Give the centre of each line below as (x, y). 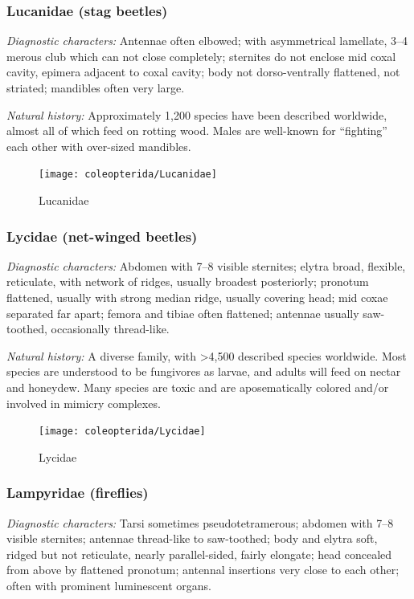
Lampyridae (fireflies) (78, 493)
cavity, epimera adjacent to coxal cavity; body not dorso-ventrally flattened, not (203, 72)
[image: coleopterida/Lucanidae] (128, 175)
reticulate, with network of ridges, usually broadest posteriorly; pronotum (188, 281)
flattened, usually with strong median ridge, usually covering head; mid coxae (197, 297)
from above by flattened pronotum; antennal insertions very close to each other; (203, 570)
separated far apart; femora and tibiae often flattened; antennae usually (183, 313)
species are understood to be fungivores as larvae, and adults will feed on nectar (204, 371)
